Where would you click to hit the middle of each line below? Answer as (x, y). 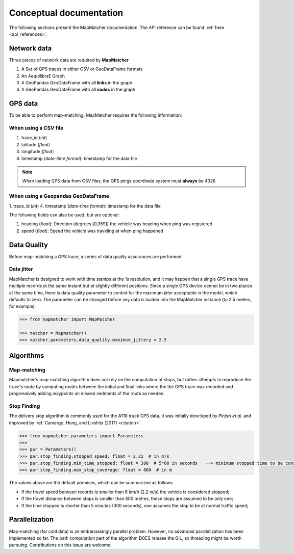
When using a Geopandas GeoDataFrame (59, 196)
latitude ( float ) (36, 144)
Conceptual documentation (66, 13)
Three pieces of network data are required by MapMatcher (69, 60)
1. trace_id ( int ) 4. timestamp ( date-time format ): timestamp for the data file (85, 206)
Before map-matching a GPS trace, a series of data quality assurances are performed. (96, 256)
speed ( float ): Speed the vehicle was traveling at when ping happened (92, 231)
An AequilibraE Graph (43, 76)
